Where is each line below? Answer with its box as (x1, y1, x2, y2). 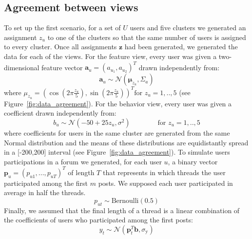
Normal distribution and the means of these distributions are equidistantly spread (4, 137, 249, 147)
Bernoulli (111, 198, 139, 205)
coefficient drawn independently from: (4, 108, 116, 118)
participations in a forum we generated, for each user (4, 156, 162, 166)
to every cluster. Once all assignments (4, 41, 117, 52)
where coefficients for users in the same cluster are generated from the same (4, 127, 230, 138)
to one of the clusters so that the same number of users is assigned (47, 32, 246, 42)
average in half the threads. (4, 187, 86, 198)
